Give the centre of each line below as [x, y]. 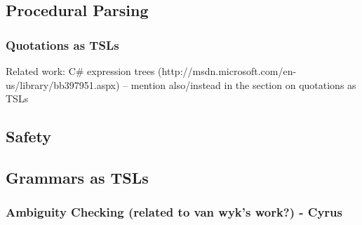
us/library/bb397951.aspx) [63, 84]
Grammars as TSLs [77, 177]
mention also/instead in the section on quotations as [243, 84]
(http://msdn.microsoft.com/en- [227, 71]
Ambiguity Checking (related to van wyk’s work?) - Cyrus [174, 212]
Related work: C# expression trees [80, 71]
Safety [29, 136]
